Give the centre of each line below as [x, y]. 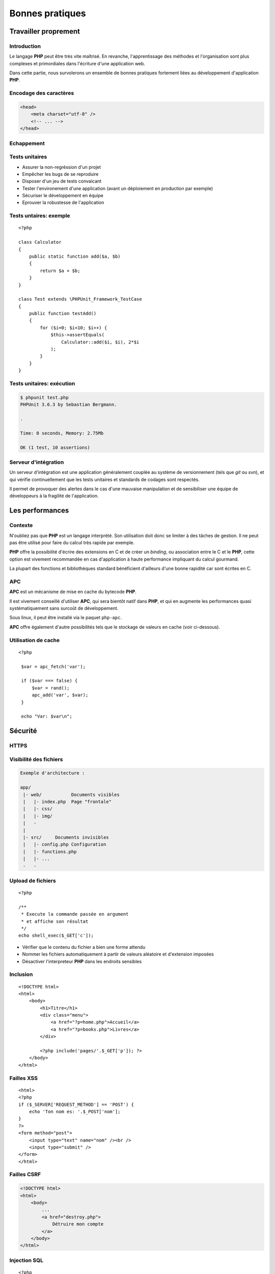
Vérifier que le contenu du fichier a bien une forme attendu [84, 947]
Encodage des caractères [42, 93]
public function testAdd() [63, 314]
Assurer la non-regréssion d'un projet [62, 167]
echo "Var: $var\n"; [47, 716]
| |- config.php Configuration [65, 844]
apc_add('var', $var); [60, 695]
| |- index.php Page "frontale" [67, 802]
